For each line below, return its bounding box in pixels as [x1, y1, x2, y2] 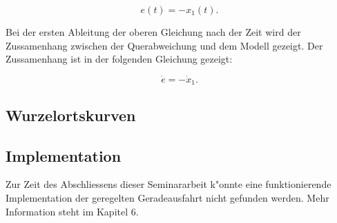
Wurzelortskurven [6, 104, 136, 125]
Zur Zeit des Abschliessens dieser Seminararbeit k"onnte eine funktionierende [6, 177, 331, 191]
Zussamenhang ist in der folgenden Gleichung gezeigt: [6, 52, 233, 66]
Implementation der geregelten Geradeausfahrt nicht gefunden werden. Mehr [6, 191, 329, 205]
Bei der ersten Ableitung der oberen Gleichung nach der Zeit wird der [6, 25, 301, 39]
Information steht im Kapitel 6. [6, 204, 139, 218]
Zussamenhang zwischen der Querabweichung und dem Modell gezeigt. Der [6, 38, 323, 52]
